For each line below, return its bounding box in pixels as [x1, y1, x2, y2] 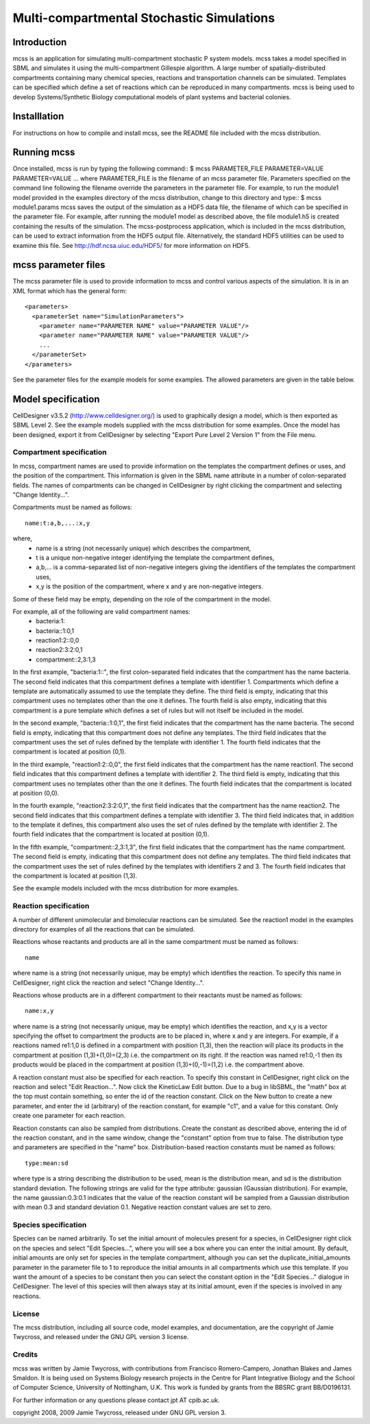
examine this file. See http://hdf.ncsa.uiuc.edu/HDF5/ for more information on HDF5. [12, 241, 250, 249]
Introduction [12, 36, 67, 48]
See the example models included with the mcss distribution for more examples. [12, 884, 239, 892]
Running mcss [12, 147, 75, 158]
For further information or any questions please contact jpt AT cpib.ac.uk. [12, 1396, 220, 1404]
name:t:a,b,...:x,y [25, 519, 90, 527]
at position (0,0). [12, 788, 60, 797]
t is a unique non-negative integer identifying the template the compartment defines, [36, 553, 275, 562]
